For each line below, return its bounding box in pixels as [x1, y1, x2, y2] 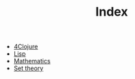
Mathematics [13, 57, 51, 65]
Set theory [13, 64, 44, 72]
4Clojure [13, 42, 38, 51]
